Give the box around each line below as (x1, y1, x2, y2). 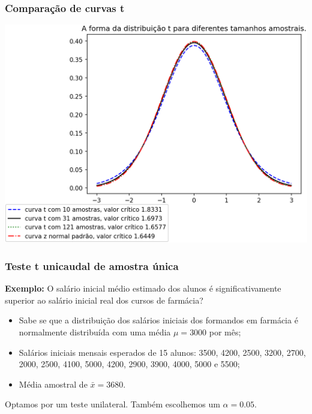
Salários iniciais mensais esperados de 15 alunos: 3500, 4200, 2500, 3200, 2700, (19, 346, 306, 358)
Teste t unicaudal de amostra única (5, 258, 179, 273)
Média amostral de (19, 377, 88, 390)
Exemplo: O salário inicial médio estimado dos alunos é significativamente (5, 282, 281, 295)
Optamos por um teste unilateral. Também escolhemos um (5, 398, 220, 410)
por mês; (209, 326, 241, 338)
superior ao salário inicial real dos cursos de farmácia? (5, 293, 203, 306)
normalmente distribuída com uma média (19, 326, 171, 338)
